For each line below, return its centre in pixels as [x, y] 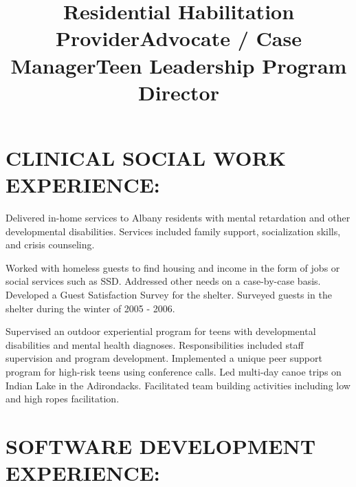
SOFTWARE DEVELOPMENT [161, 445]
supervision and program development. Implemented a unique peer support [164, 358]
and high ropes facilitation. [63, 399]
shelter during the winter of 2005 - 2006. [90, 308]
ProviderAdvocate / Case [179, 38]
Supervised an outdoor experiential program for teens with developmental [161, 331]
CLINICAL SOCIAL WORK [146, 157]
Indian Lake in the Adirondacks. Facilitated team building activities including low [178, 385]
